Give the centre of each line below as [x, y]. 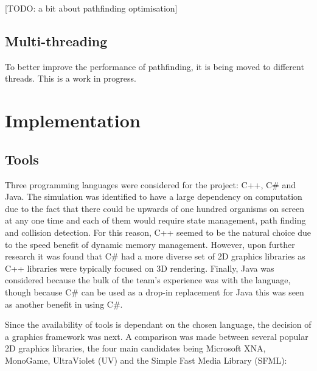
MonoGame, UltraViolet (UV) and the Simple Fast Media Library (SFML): [146, 360]
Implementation [73, 120]
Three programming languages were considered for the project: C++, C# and [150, 184]
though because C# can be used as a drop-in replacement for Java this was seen [155, 291]
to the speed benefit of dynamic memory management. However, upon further [150, 244]
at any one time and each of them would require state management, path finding [155, 220]
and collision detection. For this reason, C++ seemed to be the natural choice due [158, 232]
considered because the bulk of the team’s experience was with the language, [148, 280]
